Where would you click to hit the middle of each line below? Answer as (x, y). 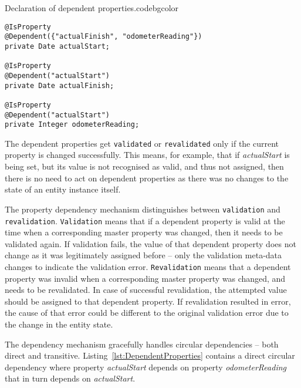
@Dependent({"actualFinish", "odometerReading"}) (104, 37)
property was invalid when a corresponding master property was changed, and (145, 278)
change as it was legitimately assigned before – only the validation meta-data (143, 255)
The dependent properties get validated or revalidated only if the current (142, 143)
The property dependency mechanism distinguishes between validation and (143, 209)
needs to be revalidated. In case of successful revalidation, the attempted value (146, 290)
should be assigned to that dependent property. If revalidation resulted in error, (148, 301)
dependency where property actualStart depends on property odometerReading (146, 367)
